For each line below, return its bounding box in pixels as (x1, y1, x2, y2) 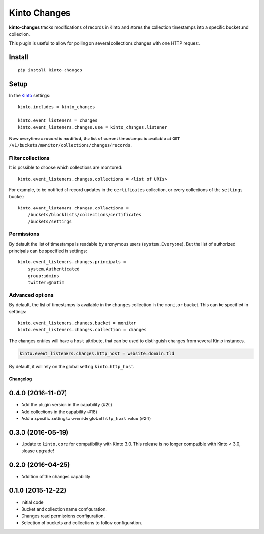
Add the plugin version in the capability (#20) (21, 402, 112, 408)
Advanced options (9, 292, 54, 299)
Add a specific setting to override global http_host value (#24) (21, 415, 151, 421)
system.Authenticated (27, 266, 80, 272)
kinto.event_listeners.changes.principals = (18, 259, 127, 265)
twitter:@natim (27, 279, 65, 285)
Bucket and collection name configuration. (21, 506, 107, 512)
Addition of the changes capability (21, 474, 90, 480)
